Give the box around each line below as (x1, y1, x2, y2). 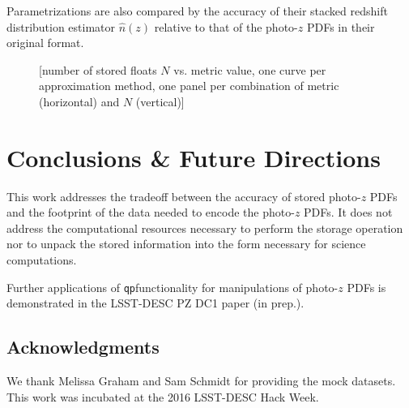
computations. (6, 251, 77, 268)
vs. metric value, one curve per (173, 61, 326, 78)
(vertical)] (135, 92, 185, 110)
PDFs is (347, 278, 386, 295)
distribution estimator (6, 18, 116, 35)
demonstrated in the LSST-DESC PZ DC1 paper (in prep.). (6, 294, 305, 311)
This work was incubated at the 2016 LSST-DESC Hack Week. (6, 388, 319, 405)
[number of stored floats (39, 61, 157, 78)
